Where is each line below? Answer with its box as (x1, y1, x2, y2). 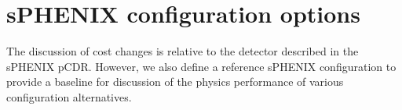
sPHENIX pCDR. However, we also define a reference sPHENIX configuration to (6, 58, 397, 74)
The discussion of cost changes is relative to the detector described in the (6, 43, 359, 59)
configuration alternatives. (6, 88, 132, 105)
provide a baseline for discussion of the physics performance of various (6, 73, 344, 90)
